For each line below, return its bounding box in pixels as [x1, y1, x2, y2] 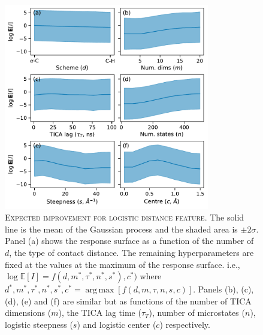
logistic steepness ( [5, 318, 73, 331]
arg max [85, 286, 114, 295]
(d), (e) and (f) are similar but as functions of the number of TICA [5, 294, 252, 307]
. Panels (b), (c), [193, 283, 254, 295]
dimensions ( [5, 306, 52, 319]
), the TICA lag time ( [58, 306, 141, 319]
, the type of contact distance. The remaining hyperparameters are [9, 246, 254, 259]
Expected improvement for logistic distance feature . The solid [5, 211, 244, 224]
